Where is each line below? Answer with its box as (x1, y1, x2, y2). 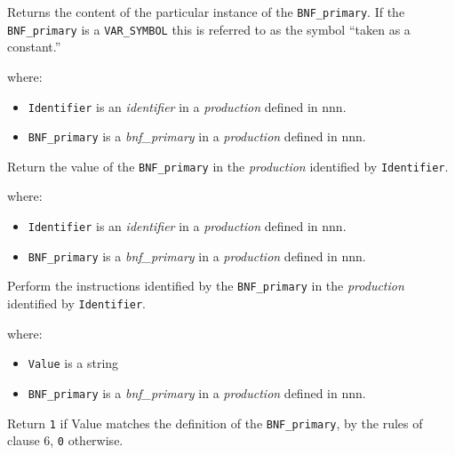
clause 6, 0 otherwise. (7, 431, 124, 450)
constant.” (7, 37, 61, 56)
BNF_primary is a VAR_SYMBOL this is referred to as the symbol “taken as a (7, 20, 411, 38)
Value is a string (28, 354, 119, 372)
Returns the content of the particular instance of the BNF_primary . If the (7, 3, 405, 20)
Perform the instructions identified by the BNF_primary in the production (7, 276, 404, 295)
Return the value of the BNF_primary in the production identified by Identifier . (7, 156, 449, 175)
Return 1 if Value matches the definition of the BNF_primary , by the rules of (7, 413, 423, 432)
